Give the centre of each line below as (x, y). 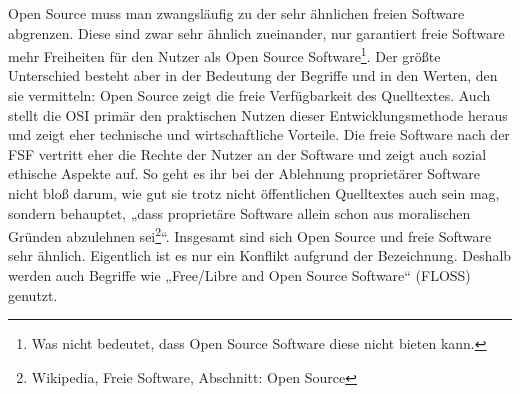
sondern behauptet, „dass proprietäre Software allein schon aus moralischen (239, 212)
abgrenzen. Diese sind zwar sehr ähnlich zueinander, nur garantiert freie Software (256, 32)
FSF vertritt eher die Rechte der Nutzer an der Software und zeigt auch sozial (247, 153)
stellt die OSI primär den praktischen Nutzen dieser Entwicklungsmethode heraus (258, 114)
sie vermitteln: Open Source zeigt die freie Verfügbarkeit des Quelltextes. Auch (249, 95)
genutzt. (33, 294)
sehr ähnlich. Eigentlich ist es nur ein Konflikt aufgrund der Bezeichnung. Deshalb (260, 255)
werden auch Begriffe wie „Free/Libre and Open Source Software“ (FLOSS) (239, 275)
